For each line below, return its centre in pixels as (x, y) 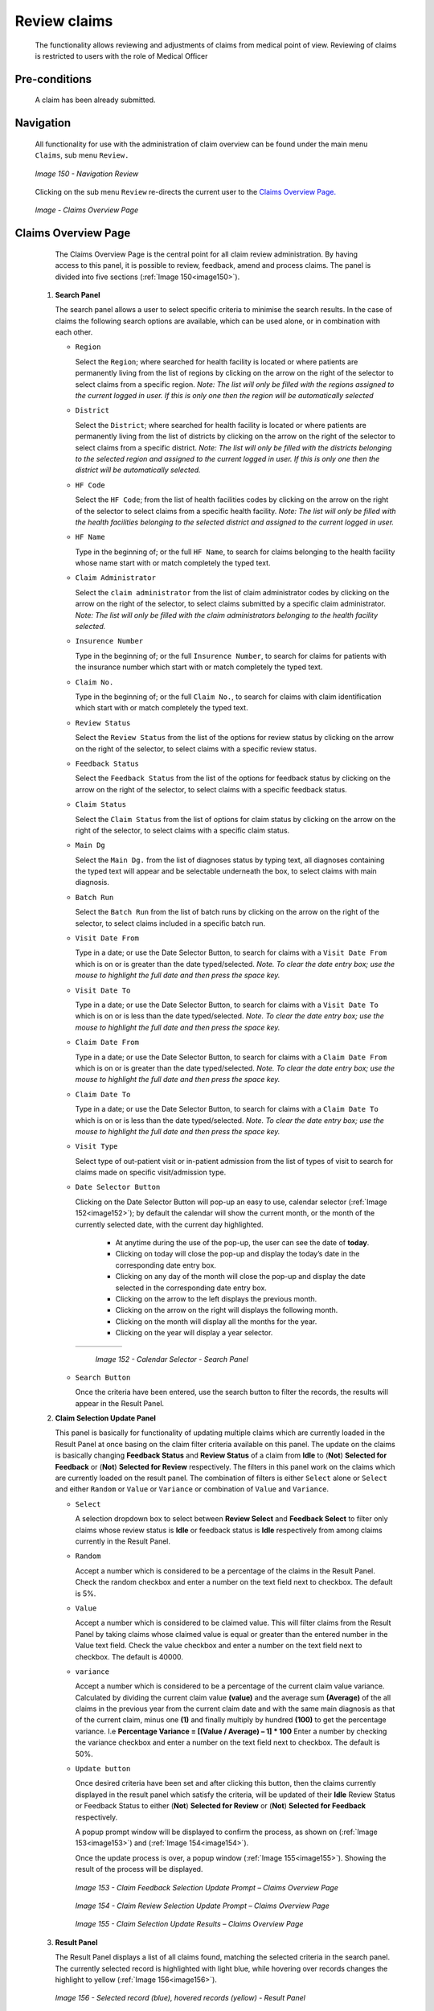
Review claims (64, 21)
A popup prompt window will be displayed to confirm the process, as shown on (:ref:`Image (226, 1832)
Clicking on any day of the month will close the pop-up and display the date (240, 1277)
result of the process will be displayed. (139, 1869)
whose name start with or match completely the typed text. (173, 563)
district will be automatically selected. (138, 470)
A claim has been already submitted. (95, 100)
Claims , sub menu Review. (82, 155)
